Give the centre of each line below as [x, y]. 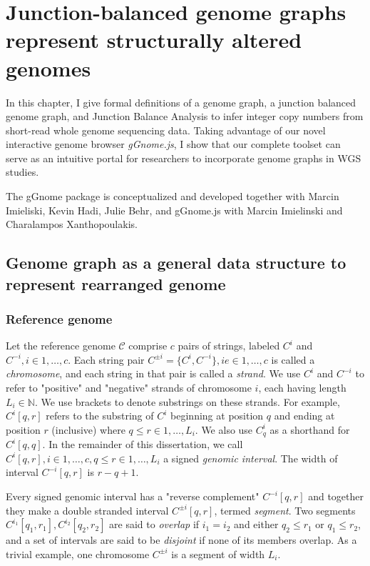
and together [336, 496]
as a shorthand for [310, 429]
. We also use [224, 429]
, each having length [302, 388]
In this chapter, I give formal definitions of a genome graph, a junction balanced [181, 102]
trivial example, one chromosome [78, 553]
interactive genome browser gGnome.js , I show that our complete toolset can [173, 144]
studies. [22, 172]
